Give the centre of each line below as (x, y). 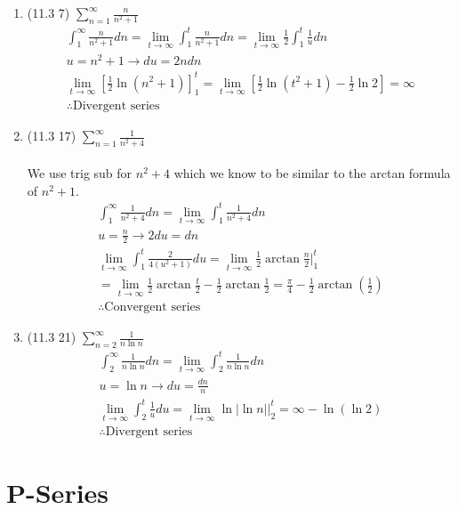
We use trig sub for (80, 173)
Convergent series (153, 308)
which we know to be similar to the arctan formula (312, 173)
